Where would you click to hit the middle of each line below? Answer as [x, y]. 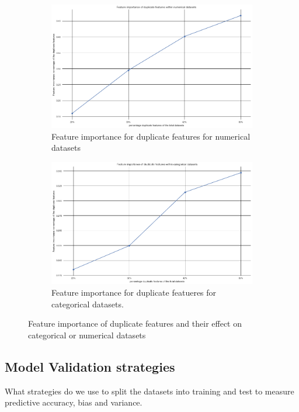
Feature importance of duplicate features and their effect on [135, 323]
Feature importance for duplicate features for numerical [151, 136]
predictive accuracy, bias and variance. [74, 402]
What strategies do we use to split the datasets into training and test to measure [149, 391]
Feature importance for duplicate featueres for [134, 292]
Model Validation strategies [90, 366]
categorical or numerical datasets [87, 335]
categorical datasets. [88, 304]
